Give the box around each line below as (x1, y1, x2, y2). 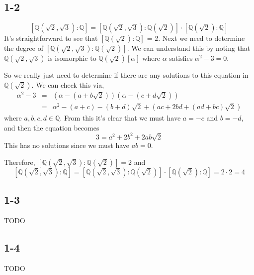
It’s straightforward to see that (4, 33, 98, 43)
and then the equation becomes (4, 122, 99, 133)
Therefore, (4, 156, 35, 167)
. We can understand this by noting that (127, 43, 251, 53)
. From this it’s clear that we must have (60, 113, 181, 123)
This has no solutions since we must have (4, 140, 130, 150)
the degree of (4, 43, 43, 53)
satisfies (169, 53, 193, 63)
